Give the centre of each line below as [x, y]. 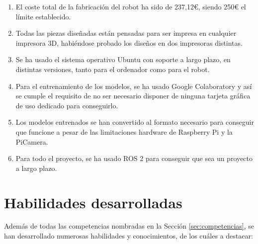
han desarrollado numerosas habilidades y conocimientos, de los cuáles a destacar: [129, 236]
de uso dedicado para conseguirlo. [67, 105]
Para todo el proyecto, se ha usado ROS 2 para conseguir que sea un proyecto [134, 158]
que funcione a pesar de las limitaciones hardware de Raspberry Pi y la [124, 131]
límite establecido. [43, 16]
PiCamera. [32, 141]
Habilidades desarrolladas [93, 202]
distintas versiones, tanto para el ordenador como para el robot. [113, 69]
